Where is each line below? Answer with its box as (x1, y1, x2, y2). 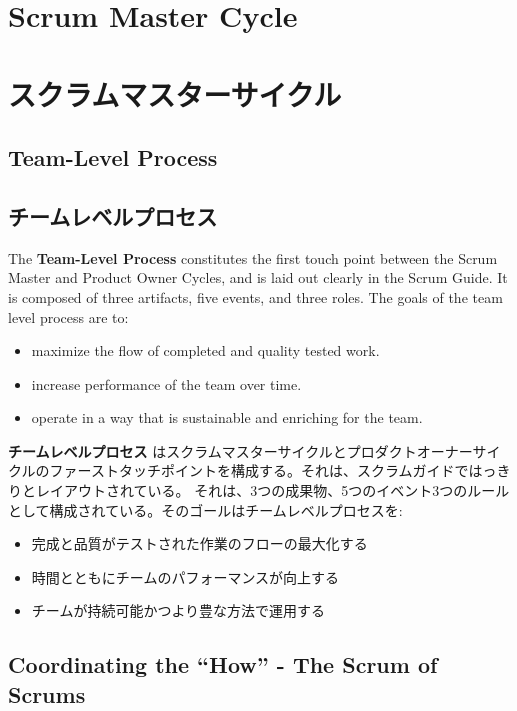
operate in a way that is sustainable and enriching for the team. (31, 407, 423, 428)
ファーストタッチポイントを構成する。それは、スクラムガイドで (49, 460, 469, 481)
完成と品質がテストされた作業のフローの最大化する (31, 533, 368, 554)
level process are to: (8, 306, 129, 327)
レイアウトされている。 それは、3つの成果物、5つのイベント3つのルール (35, 480, 510, 501)
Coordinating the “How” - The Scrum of (8, 649, 438, 680)
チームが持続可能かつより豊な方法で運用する (31, 600, 326, 621)
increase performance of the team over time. (31, 373, 302, 394)
